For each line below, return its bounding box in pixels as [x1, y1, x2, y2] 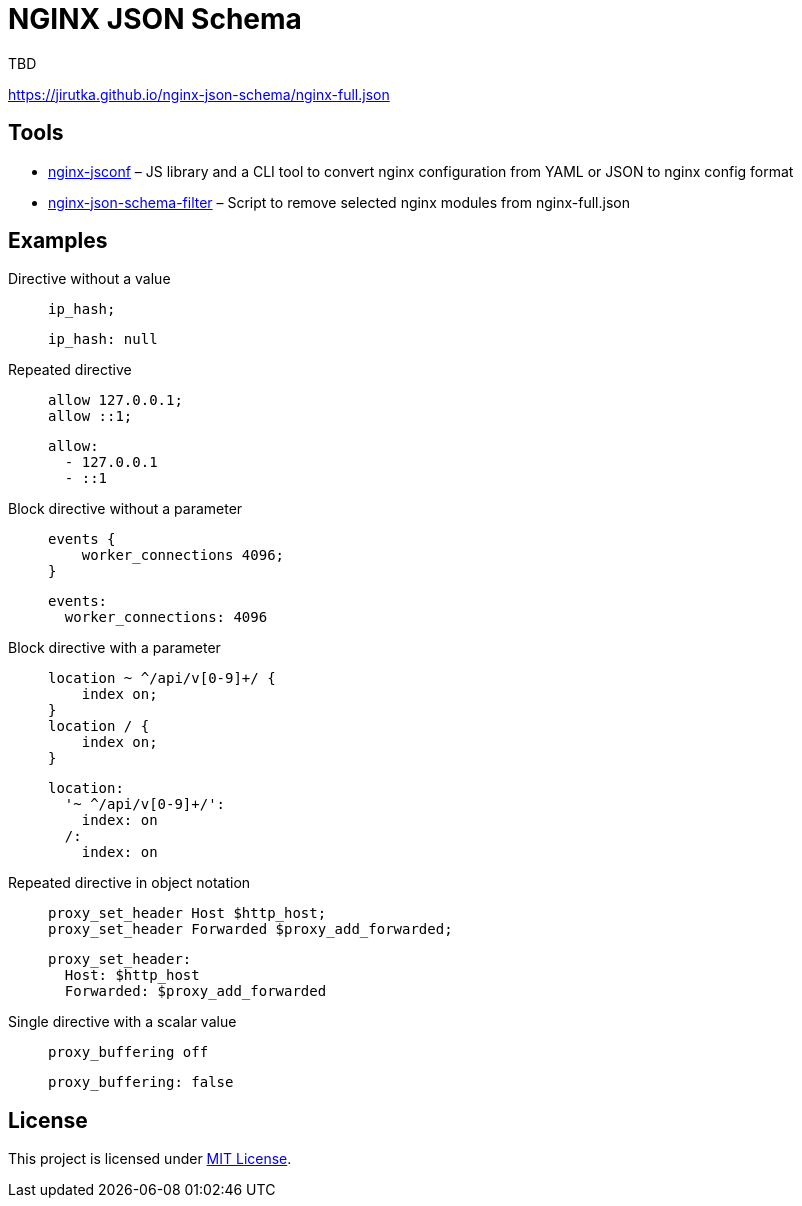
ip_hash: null [48, 331, 158, 348]
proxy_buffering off [48, 1044, 209, 1061]
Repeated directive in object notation [8, 874, 251, 892]
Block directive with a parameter [8, 639, 221, 657]
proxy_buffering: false [48, 1074, 234, 1091]
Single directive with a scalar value [8, 1013, 237, 1031]
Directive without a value [8, 270, 171, 288]
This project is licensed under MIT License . [8, 1150, 292, 1168]
